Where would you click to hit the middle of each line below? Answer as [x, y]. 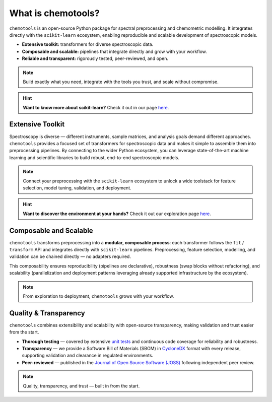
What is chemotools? [55, 13]
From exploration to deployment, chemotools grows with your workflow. [98, 296]
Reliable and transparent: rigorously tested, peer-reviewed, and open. [95, 58]
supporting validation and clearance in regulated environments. [88, 356]
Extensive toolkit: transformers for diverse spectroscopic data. [88, 44]
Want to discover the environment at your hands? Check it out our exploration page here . [117, 214]
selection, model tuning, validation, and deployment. [77, 188]
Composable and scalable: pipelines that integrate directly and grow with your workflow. [115, 51]
